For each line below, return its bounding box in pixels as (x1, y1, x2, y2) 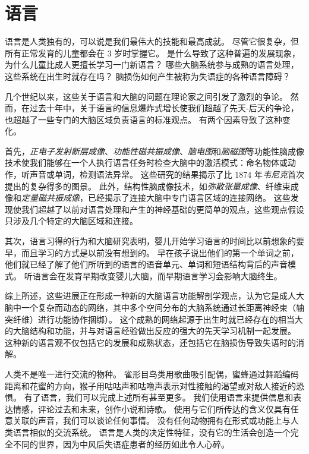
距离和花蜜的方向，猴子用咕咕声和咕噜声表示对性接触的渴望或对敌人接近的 (5, 379, 296, 392)
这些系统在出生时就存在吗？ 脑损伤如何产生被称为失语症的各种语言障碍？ (5, 70, 291, 82)
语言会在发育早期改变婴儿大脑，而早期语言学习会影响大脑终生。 (32, 269, 282, 282)
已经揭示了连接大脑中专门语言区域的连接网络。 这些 (87, 191, 291, 204)
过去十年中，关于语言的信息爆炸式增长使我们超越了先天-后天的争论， (29, 102, 299, 114)
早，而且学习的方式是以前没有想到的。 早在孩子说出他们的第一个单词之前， (5, 246, 299, 258)
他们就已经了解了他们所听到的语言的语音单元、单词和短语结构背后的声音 (5, 258, 288, 270)
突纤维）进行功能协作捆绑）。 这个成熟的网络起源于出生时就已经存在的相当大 (5, 313, 303, 325)
